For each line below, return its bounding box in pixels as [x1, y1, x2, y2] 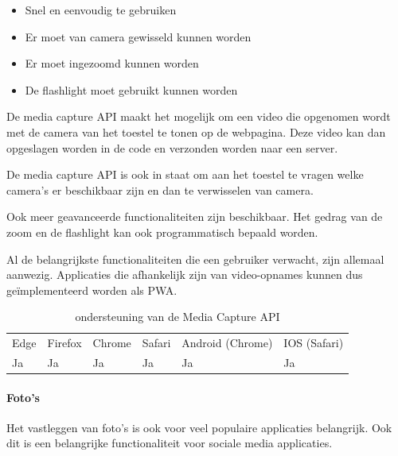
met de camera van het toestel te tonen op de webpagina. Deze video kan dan [6, 123, 386, 140]
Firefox [47, 334, 82, 351]
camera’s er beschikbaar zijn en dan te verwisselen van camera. [6, 181, 314, 198]
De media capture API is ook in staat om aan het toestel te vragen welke [6, 166, 364, 183]
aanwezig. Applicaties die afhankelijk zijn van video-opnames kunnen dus [6, 266, 363, 283]
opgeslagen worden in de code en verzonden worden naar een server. [6, 139, 338, 156]
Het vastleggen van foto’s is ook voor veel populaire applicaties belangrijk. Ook [6, 419, 392, 435]
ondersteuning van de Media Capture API [75, 308, 280, 325]
